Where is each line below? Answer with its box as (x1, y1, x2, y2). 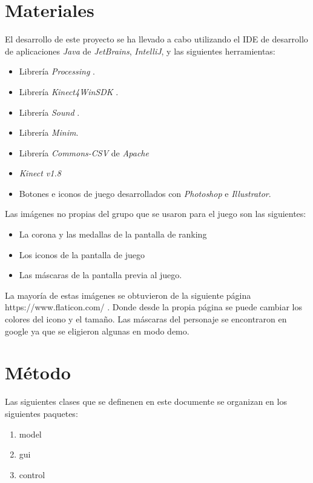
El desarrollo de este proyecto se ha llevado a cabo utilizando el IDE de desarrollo (5, 33, 308, 45)
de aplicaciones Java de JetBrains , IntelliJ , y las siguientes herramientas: (5, 44, 275, 57)
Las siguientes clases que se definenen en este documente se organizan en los (5, 395, 287, 408)
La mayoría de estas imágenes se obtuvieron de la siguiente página (5, 288, 251, 301)
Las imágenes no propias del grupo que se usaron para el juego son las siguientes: (5, 207, 306, 220)
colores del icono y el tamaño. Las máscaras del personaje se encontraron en (5, 313, 287, 325)
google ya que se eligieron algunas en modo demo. (5, 324, 189, 337)
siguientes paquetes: (5, 407, 78, 419)
